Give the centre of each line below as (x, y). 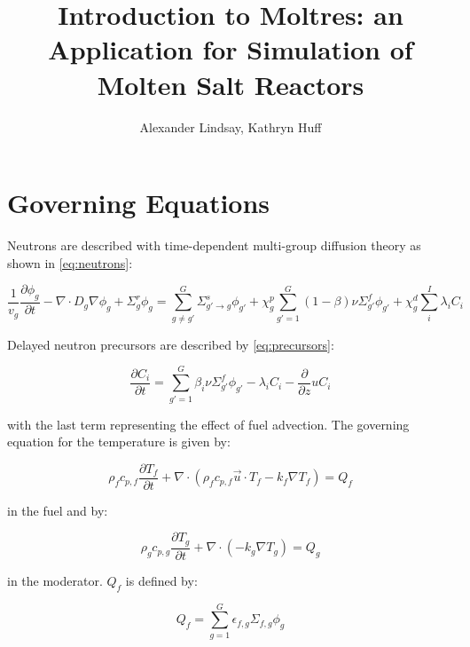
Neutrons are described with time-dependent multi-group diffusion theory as (214, 245)
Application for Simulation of (231, 49)
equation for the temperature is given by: (119, 442)
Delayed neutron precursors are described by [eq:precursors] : (171, 344)
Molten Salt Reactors (231, 84)
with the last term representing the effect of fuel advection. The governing (208, 424)
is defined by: (161, 580)
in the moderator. (55, 580)
